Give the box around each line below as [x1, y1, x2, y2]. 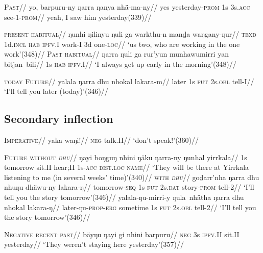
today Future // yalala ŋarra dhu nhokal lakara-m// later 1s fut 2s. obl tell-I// [4, 75, 254, 86]
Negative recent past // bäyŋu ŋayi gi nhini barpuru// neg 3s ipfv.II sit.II [4, 229, 240, 239]
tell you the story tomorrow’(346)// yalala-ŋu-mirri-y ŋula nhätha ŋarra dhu [4, 191, 244, 202]
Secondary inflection [4, 111, 113, 127]
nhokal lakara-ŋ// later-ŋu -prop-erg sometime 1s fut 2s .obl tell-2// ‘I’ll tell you [4, 201, 256, 212]
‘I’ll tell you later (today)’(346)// [4, 86, 108, 96]
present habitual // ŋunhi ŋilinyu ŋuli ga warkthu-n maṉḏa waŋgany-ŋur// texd [4, 29, 257, 39]
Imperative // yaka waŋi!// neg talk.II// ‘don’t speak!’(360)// [4, 134, 199, 145]
